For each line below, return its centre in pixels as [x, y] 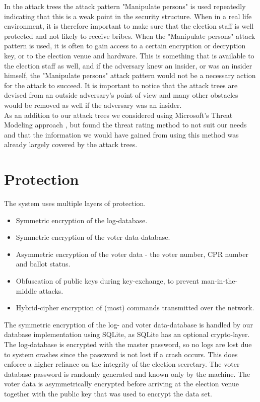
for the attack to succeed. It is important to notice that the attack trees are [121, 85]
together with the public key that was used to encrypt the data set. [108, 393]
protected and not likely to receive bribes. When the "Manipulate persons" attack [130, 36]
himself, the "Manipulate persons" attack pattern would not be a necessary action [130, 75]
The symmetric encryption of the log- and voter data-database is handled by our [128, 324]
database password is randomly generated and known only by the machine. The [127, 374]
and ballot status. [43, 264]
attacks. [51, 290]
